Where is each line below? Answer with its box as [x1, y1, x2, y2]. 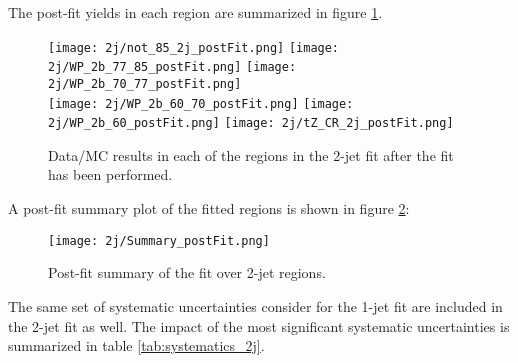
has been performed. [48, 164, 173, 185]
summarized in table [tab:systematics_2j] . [8, 335, 265, 356]
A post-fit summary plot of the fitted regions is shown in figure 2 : [8, 198, 410, 219]
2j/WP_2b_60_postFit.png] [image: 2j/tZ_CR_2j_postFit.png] [48, 116, 454, 131]
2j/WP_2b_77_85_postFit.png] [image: [48, 60, 297, 75]
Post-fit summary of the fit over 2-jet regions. [48, 262, 326, 283]
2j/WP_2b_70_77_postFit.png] [48, 76, 242, 91]
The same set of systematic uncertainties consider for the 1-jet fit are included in [8, 295, 503, 316]
